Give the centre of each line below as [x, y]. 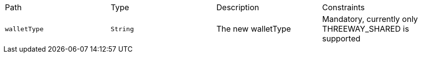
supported [341, 38]
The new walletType [254, 29]
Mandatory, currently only [370, 19]
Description [238, 7]
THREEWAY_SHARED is [366, 29]
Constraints [343, 7]
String [122, 29]
